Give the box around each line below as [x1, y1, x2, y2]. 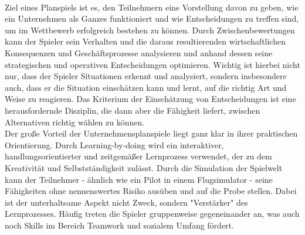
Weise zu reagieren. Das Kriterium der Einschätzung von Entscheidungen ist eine [5, 93, 296, 105]
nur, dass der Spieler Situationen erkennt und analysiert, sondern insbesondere [5, 70, 287, 82]
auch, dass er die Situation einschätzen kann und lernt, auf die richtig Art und [5, 81, 287, 93]
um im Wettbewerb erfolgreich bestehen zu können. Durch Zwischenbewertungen [5, 23, 295, 36]
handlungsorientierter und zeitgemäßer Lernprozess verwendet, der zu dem [5, 150, 272, 162]
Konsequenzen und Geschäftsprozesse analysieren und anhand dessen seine [5, 46, 273, 59]
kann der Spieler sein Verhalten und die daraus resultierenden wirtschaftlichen [5, 35, 286, 47]
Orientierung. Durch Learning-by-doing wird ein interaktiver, [5, 138, 224, 151]
